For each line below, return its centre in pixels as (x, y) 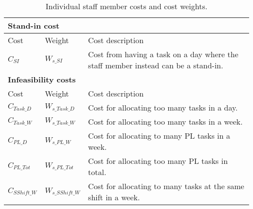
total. (97, 172)
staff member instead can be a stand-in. (156, 65)
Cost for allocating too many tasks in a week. (165, 121)
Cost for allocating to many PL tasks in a (159, 136)
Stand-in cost (34, 25)
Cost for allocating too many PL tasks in (158, 161)
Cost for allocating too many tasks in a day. (163, 107)
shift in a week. (114, 197)
